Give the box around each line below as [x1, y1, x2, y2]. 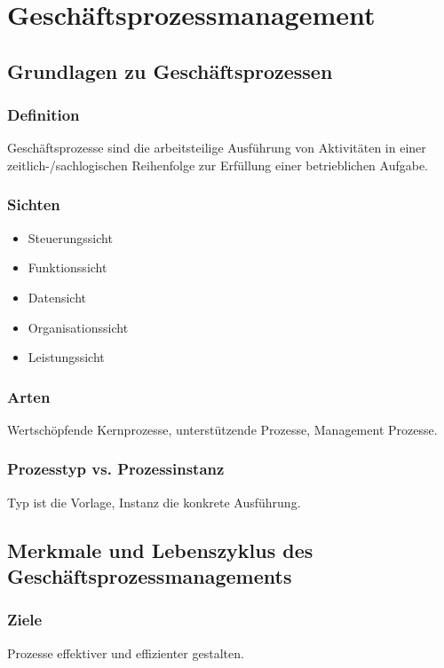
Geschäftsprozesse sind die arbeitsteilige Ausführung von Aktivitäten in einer [7, 138, 426, 157]
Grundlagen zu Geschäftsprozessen [7, 57, 333, 84]
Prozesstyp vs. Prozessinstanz [7, 458, 225, 480]
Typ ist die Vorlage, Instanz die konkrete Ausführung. [7, 492, 301, 511]
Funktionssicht [28, 258, 107, 277]
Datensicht [28, 287, 87, 306]
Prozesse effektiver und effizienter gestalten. [7, 643, 244, 662]
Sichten [7, 193, 60, 216]
